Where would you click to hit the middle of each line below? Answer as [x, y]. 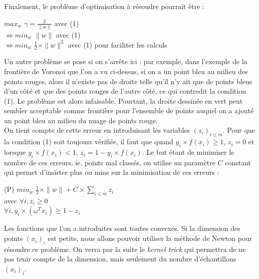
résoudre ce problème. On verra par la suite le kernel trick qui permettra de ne [125, 249]
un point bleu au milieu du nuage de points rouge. [81, 120]
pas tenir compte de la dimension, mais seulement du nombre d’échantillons [120, 259]
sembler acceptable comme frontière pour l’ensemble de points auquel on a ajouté [129, 110]
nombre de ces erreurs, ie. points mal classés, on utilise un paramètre [110, 162]
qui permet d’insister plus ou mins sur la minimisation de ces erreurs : [112, 172]
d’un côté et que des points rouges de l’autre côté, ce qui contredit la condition [125, 91]
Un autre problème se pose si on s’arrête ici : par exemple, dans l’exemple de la [126, 61]
